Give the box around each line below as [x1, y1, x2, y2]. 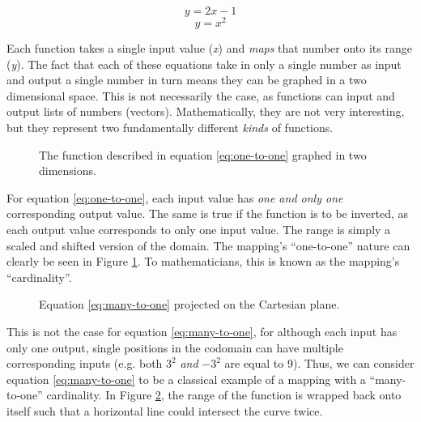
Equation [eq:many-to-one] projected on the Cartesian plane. [39, 296, 340, 313]
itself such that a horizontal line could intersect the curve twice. [6, 402, 323, 419]
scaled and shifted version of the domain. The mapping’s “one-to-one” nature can [6, 237, 410, 254]
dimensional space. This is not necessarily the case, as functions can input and [6, 87, 395, 104]
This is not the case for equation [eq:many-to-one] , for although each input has [6, 322, 398, 339]
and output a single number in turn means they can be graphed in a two [6, 71, 367, 88]
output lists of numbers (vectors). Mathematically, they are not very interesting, [6, 103, 405, 120]
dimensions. [39, 162, 96, 179]
